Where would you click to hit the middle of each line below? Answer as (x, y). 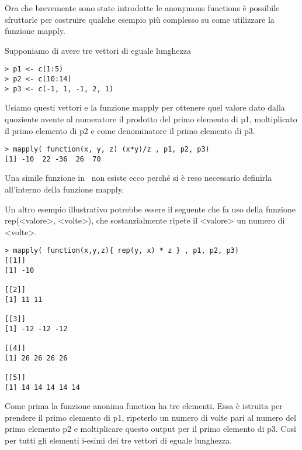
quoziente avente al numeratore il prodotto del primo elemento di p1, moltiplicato (151, 118)
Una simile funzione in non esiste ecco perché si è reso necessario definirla (138, 178)
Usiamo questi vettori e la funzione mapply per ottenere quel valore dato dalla (145, 107)
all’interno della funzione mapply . (64, 189)
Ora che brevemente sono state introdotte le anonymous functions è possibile (142, 8)
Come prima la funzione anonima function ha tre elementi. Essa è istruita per (144, 406)
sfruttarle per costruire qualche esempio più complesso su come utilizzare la (140, 19)
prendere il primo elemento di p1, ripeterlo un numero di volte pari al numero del (150, 417)
